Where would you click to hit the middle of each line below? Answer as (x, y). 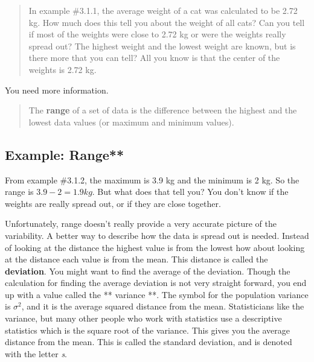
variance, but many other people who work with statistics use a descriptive (143, 318)
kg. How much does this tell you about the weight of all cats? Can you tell (167, 22)
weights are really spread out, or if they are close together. (113, 203)
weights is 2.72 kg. (62, 69)
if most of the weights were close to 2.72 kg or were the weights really (157, 34)
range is (19, 192)
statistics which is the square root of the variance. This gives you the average (147, 330)
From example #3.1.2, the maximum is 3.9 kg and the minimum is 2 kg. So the (152, 179)
